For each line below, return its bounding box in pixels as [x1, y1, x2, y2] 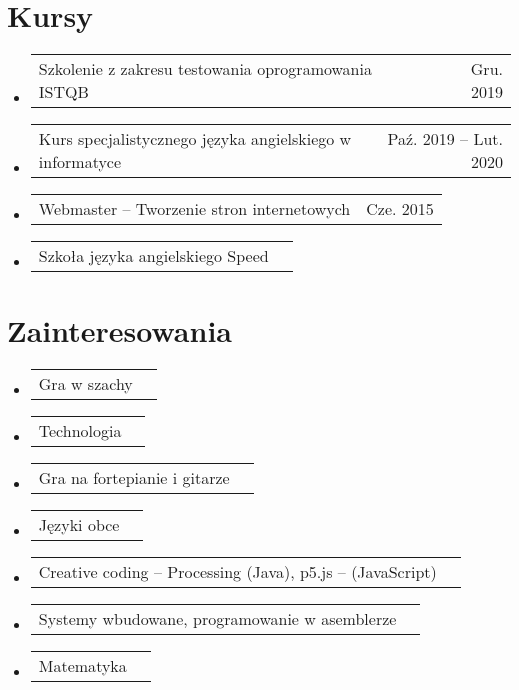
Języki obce [38, 513, 120, 537]
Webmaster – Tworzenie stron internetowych [38, 197, 351, 221]
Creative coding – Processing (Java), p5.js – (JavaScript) [38, 560, 437, 584]
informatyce [38, 150, 122, 174]
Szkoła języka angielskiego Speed [38, 244, 269, 268]
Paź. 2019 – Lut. [387, 127, 503, 151]
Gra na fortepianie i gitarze [38, 466, 230, 490]
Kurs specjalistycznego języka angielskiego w [38, 127, 352, 151]
